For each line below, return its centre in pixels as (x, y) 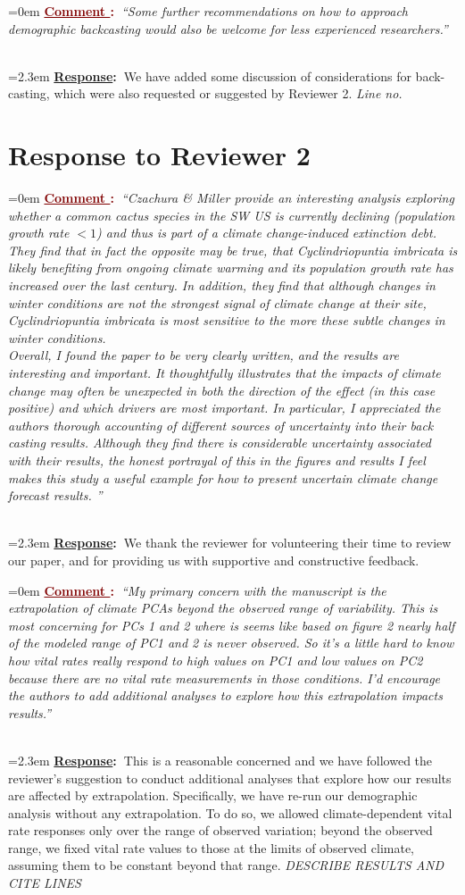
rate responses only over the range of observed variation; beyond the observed (220, 830)
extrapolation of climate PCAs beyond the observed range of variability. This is (223, 608)
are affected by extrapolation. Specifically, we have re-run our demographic (213, 795)
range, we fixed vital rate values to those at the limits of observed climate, (211, 847)
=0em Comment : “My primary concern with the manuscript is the (197, 590)
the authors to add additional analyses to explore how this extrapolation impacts (225, 695)
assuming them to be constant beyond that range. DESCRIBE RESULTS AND (226, 865)
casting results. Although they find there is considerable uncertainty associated (220, 443)
